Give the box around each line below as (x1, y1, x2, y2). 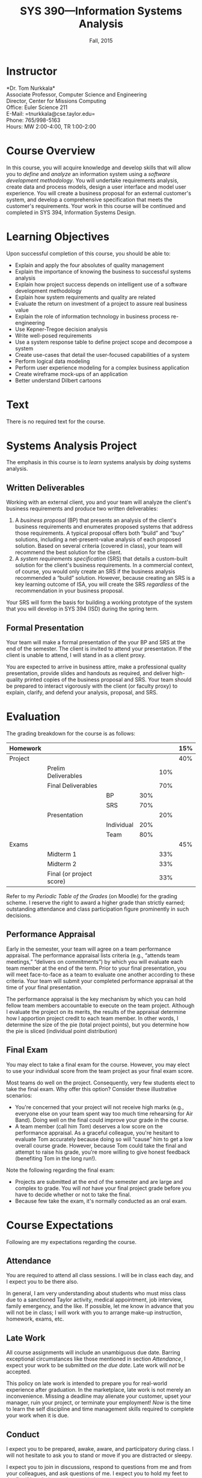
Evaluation (6, 710, 61, 724)
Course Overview (6, 143, 96, 157)
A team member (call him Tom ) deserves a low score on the (14, 1122, 164, 1130)
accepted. (6, 1368, 31, 1376)
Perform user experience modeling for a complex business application (14, 363, 189, 371)
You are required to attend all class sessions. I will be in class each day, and (6, 1272, 194, 1279)
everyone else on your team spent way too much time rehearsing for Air (14, 1110, 194, 1117)
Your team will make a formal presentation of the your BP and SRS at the (6, 639, 185, 646)
